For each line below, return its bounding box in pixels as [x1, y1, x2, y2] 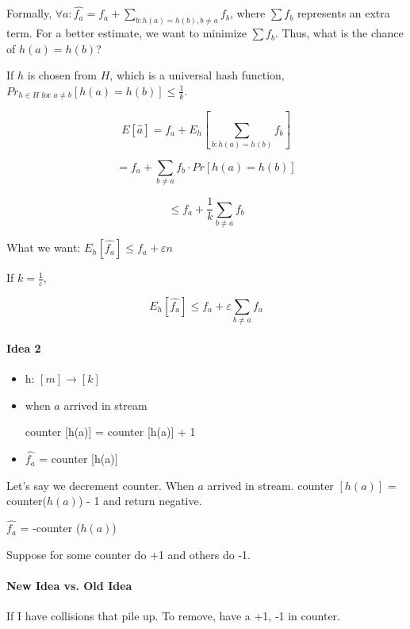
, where [229, 5, 266, 21]
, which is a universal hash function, [109, 67, 285, 83]
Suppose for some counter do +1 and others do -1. [6, 546, 251, 562]
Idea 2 [6, 339, 41, 356]
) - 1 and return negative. [78, 492, 202, 509]
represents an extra [297, 5, 390, 21]
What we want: [6, 239, 81, 256]
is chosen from [27, 67, 98, 83]
